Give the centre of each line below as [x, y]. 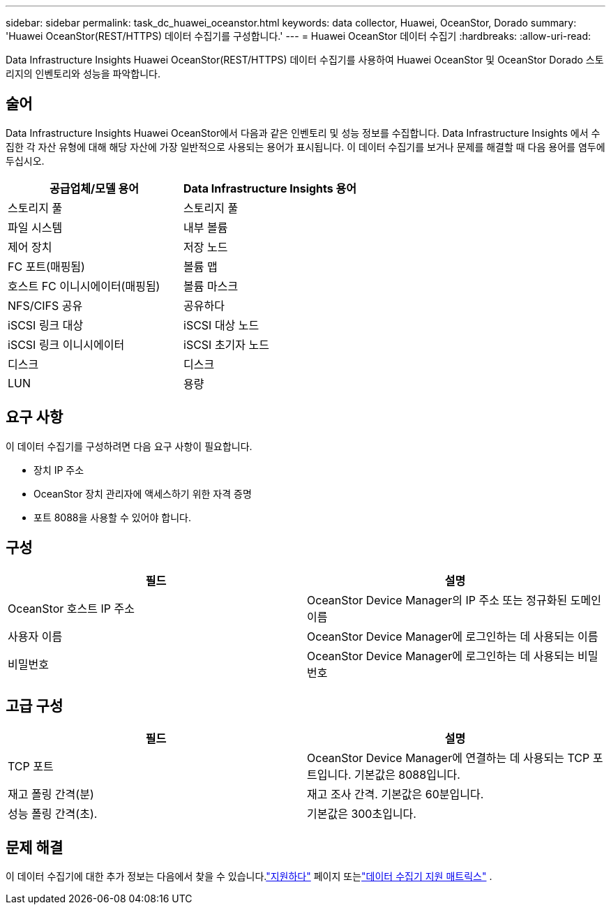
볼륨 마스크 [211, 286]
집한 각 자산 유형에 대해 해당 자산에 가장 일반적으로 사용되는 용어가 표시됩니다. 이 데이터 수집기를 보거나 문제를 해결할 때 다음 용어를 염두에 [305, 147]
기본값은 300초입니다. [362, 814]
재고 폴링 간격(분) [51, 795]
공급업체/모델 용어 [94, 188]
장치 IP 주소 [59, 470]
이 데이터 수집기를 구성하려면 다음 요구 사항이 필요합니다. [129, 446]
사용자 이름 [35, 636]
